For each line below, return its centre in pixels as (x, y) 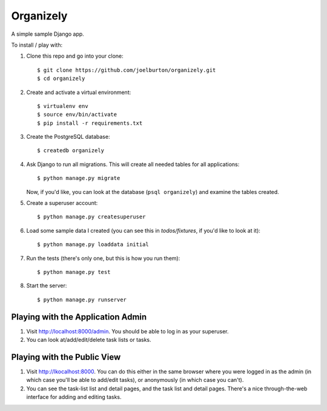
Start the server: (47, 286)
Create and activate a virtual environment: (79, 92)
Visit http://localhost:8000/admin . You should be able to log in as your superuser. (128, 331)
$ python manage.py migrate (79, 178)
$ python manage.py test (74, 272)
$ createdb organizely (71, 151)
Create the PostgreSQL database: (68, 137)
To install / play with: (37, 45)
